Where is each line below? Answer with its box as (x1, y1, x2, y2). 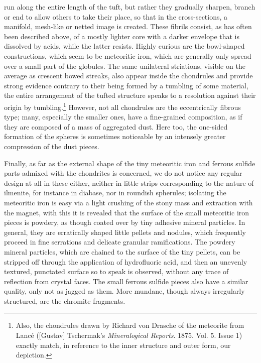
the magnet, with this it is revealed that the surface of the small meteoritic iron (4, 207, 249, 217)
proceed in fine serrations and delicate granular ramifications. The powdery (4, 236, 235, 247)
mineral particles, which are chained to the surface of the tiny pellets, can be (4, 246, 240, 257)
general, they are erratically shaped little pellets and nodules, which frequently (4, 226, 246, 237)
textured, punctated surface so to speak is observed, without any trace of (4, 266, 229, 277)
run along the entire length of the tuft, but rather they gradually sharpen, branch (4, 2, 255, 12)
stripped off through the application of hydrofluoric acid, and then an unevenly (4, 256, 247, 267)
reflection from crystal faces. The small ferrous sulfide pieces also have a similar (4, 276, 248, 286)
